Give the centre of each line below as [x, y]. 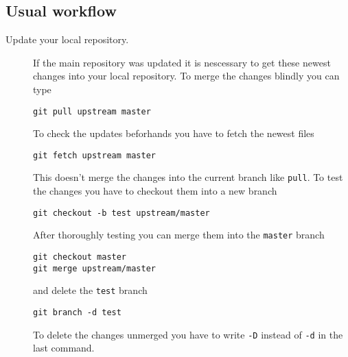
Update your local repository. [67, 39]
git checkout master [80, 257]
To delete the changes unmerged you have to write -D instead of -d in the [188, 334]
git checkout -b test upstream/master [121, 213]
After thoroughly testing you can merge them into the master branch [179, 235]
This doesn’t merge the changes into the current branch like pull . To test [188, 177]
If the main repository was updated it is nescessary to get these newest [182, 62]
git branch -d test [77, 313]
